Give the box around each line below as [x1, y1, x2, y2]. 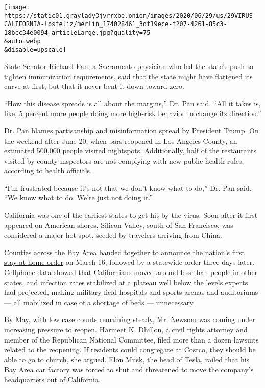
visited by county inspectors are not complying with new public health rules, [4, 155, 244, 166]
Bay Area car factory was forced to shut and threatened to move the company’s [4, 364, 254, 375]
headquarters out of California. [4, 374, 101, 384]
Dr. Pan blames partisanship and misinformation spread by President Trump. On [4, 125, 259, 135]
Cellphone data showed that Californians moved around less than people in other [4, 267, 258, 278]
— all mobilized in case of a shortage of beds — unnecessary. [4, 296, 195, 307]
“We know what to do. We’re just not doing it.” [4, 192, 153, 203]
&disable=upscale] [4, 46, 66, 54]
